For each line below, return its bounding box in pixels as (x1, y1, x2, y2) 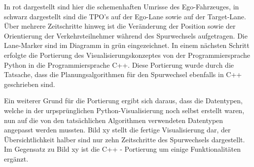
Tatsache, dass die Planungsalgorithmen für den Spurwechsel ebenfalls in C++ (4, 69, 242, 80)
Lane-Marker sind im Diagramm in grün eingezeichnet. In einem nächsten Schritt (4, 40, 250, 50)
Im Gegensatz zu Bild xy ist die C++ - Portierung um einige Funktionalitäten (4, 144, 241, 154)
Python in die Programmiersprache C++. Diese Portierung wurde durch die (4, 59, 234, 70)
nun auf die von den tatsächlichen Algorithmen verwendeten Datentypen (4, 115, 223, 125)
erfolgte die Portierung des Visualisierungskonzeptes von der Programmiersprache (4, 49, 250, 60)
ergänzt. (4, 153, 29, 164)
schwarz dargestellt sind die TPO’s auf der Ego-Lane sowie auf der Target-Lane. (4, 11, 246, 21)
